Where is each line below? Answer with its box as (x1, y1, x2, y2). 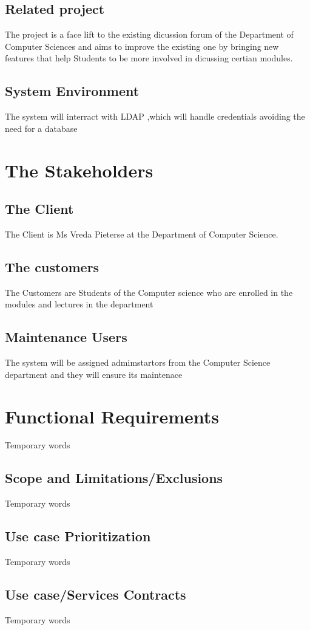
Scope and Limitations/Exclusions (5, 468, 223, 487)
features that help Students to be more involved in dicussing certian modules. (5, 52, 293, 64)
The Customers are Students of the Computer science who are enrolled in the (5, 286, 293, 298)
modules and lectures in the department (5, 298, 153, 310)
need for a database (5, 122, 78, 134)
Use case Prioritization (5, 527, 151, 546)
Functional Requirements (5, 403, 219, 428)
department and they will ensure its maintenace (5, 368, 183, 380)
